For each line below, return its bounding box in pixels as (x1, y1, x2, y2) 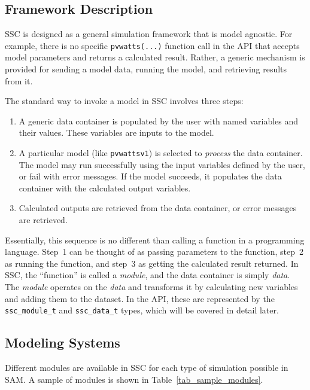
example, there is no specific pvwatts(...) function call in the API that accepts (5, 39, 300, 51)
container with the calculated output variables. (19, 181, 191, 194)
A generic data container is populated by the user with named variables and (19, 114, 299, 127)
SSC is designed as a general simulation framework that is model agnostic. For (5, 28, 293, 40)
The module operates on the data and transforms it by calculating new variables (5, 281, 298, 293)
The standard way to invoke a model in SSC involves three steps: (5, 95, 244, 107)
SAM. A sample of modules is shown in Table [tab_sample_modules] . (5, 373, 263, 385)
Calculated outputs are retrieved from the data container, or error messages (19, 202, 297, 214)
